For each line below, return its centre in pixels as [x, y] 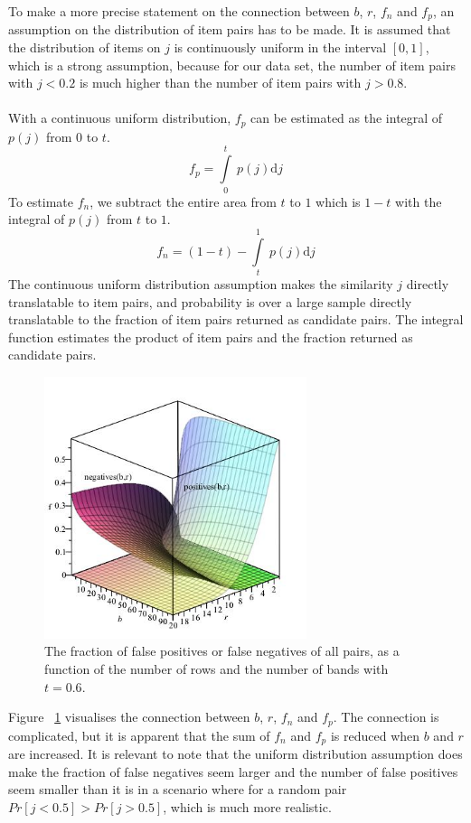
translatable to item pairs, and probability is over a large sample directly [210, 301]
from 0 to [72, 136]
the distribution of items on [85, 47]
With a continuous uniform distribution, [120, 118]
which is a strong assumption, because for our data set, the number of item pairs [232, 65]
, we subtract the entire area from [183, 201]
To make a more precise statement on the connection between [179, 11]
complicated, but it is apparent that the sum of [139, 735]
